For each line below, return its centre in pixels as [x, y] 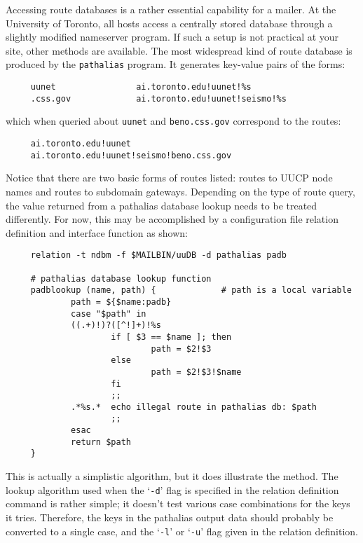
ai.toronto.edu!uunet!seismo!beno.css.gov [131, 155]
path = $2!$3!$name [196, 372]
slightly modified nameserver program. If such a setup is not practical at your [172, 37]
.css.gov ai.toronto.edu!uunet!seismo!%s [158, 98]
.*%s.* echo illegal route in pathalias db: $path [194, 407]
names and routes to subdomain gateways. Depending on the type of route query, [180, 191]
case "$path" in [109, 314]
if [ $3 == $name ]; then [171, 337]
